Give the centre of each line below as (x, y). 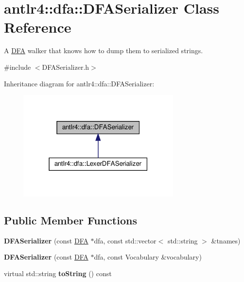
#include (17, 67)
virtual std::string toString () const (58, 273)
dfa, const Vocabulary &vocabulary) (148, 257)
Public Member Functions (70, 220)
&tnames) (226, 240)
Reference (38, 27)
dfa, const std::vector (125, 240)
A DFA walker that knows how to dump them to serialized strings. (104, 50)
